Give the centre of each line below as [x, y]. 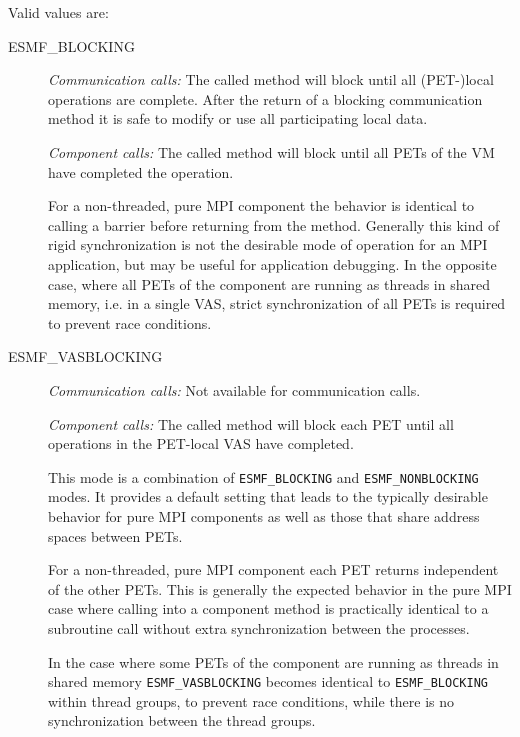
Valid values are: [58, 12]
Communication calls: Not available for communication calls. [234, 389]
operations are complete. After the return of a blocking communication [265, 98]
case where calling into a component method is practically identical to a [268, 608]
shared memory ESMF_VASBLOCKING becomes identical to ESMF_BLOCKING [268, 681]
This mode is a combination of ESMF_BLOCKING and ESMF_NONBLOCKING [263, 476]
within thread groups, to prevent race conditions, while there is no [251, 700]
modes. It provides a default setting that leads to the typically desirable [268, 496]
